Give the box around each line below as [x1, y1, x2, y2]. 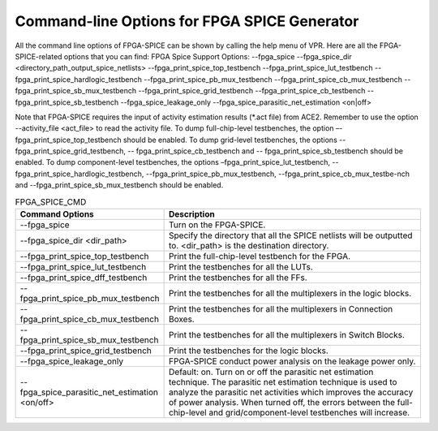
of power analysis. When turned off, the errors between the [169, 397, 396, 407]
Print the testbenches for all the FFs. [169, 272, 307, 283]
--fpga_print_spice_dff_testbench [19, 272, 148, 283]
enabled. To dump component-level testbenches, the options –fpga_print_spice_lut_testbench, [15, 157, 331, 167]
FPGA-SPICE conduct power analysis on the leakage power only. [169, 356, 416, 367]
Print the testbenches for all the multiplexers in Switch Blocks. [169, 330, 406, 340]
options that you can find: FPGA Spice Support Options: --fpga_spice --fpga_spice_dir [63, 51, 352, 61]
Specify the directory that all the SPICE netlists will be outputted [169, 230, 413, 241]
